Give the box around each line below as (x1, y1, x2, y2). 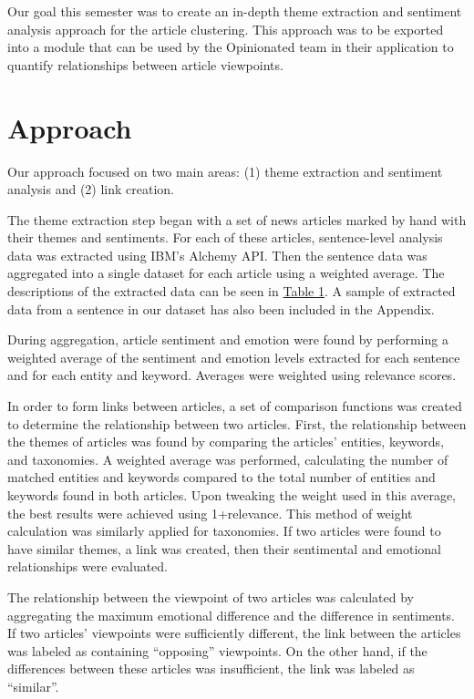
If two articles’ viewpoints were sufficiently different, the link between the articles (7, 623, 461, 642)
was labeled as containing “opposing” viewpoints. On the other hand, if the (7, 641, 428, 660)
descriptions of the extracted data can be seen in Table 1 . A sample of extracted (7, 282, 456, 301)
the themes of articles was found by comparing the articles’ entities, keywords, (7, 432, 444, 451)
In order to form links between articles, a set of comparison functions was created (7, 396, 462, 416)
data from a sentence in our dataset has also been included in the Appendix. (7, 299, 435, 318)
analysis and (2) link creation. (7, 180, 174, 199)
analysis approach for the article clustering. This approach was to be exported (7, 19, 444, 38)
